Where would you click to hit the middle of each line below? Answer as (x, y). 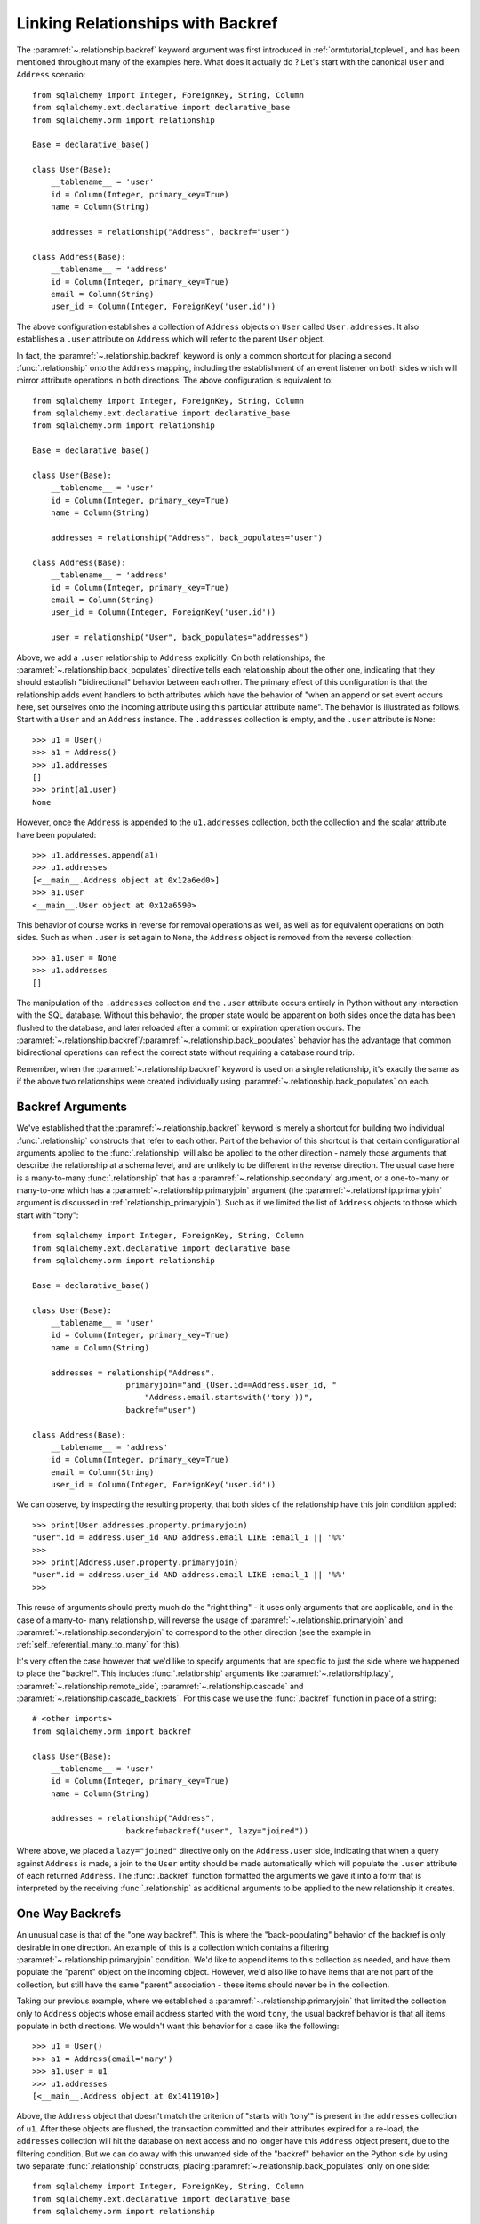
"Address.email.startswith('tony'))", (229, 1398)
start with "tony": (48, 1215)
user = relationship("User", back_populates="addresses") (180, 637)
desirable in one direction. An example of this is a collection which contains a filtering (172, 1947)
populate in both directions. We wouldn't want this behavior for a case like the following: (178, 2026)
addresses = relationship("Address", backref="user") (170, 232)
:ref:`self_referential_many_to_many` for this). (99, 1645)
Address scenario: (51, 75)
